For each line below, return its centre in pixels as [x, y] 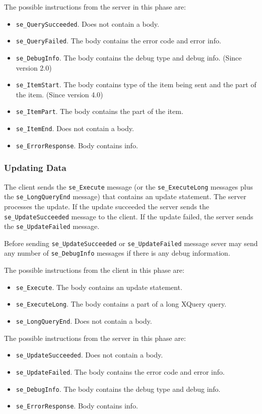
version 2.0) [34, 67]
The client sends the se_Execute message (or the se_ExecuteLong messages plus [129, 186]
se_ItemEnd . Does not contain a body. [75, 128]
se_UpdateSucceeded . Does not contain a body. [89, 355]
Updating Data [35, 168]
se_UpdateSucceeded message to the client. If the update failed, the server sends [129, 216]
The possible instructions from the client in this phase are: [94, 270]
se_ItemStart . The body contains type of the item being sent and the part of [136, 84]
